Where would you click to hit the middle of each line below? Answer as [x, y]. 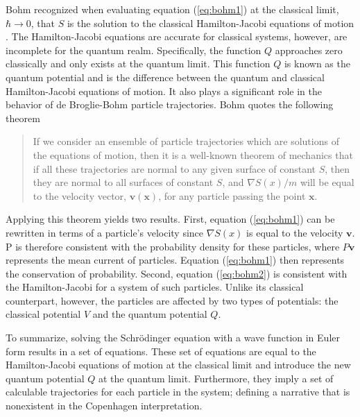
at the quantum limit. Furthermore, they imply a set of [216, 378]
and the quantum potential [150, 314]
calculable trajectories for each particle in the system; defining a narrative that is [178, 392]
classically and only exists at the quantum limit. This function [138, 63]
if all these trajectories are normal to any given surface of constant [174, 168]
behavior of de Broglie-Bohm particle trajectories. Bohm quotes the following [170, 104]
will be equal [327, 182]
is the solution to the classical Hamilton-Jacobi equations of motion [211, 23]
